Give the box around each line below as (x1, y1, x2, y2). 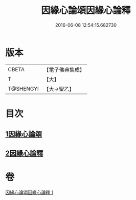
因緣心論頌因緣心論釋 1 (5, 189, 54, 195)
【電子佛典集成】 (43, 66, 85, 73)
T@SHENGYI (8, 85, 39, 92)
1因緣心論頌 (5, 130, 42, 138)
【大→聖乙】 (43, 85, 75, 92)
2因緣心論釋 (5, 149, 43, 157)
